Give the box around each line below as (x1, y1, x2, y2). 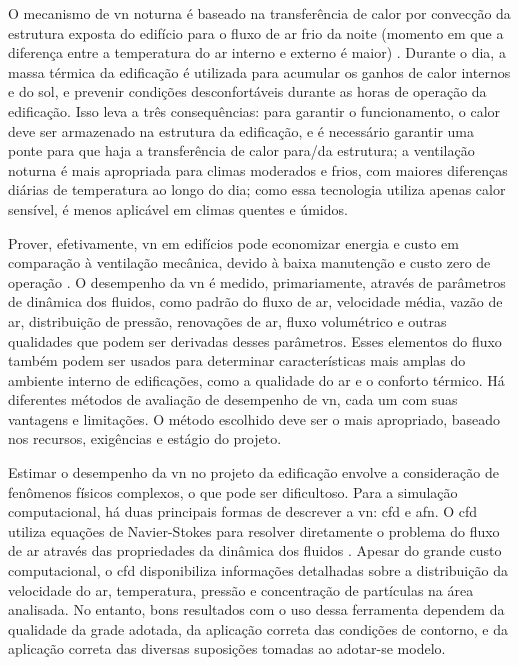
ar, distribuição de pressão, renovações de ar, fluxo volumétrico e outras (8, 310, 447, 331)
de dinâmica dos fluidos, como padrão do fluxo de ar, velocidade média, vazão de (8, 291, 503, 312)
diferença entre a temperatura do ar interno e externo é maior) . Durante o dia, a (8, 42, 506, 63)
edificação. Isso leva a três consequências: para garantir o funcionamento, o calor (8, 100, 501, 121)
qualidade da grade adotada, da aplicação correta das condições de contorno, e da (8, 618, 509, 639)
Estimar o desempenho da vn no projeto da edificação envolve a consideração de (8, 462, 499, 483)
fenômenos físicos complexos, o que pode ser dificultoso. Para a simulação (8, 481, 458, 502)
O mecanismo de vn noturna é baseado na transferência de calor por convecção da (8, 3, 511, 23)
